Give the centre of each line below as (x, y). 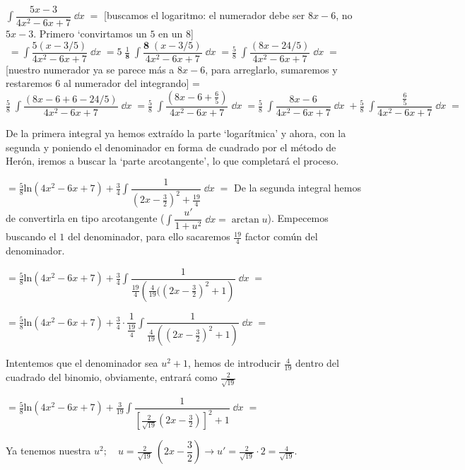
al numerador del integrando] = (131, 83)
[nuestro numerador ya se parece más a (90, 69)
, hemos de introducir (234, 363)
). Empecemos (298, 218)
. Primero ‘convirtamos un (90, 34)
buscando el (31, 236)
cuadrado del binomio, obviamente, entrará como (112, 377)
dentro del (317, 363)
